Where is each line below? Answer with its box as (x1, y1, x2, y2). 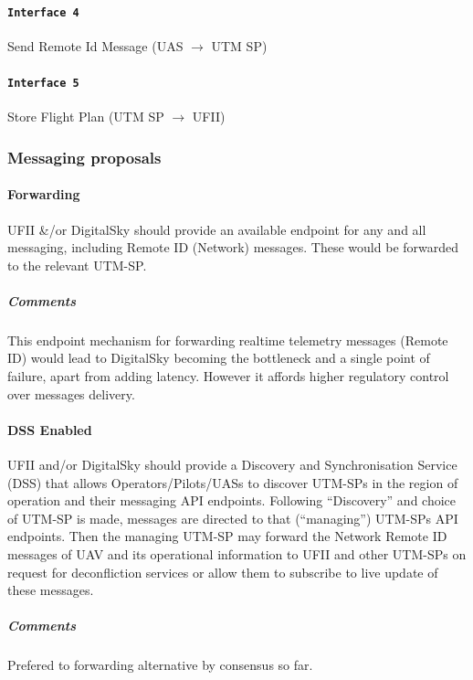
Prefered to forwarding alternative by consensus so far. (7, 655, 313, 675)
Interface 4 (7, 5, 79, 19)
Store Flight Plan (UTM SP (7, 107, 164, 126)
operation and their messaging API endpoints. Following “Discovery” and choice (7, 491, 457, 510)
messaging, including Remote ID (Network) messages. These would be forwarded (7, 238, 459, 257)
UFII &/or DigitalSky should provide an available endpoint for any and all (7, 219, 426, 239)
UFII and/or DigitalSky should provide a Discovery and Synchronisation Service (7, 455, 457, 474)
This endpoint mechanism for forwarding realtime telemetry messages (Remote (7, 330, 448, 349)
